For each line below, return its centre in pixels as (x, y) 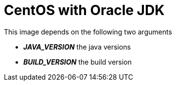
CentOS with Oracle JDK (84, 10)
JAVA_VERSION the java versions (77, 47)
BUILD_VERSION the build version (78, 62)
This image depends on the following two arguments (88, 32)
